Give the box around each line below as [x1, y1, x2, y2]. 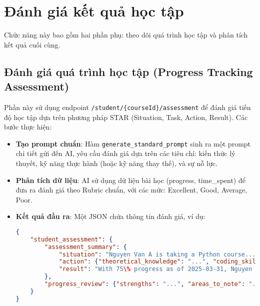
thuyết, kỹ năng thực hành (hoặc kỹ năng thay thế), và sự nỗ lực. [15, 158, 217, 168]
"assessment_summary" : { [44, 243, 127, 250]
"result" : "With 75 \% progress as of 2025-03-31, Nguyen [58, 265, 252, 273]
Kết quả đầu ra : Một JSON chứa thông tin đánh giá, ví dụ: [15, 211, 205, 221]
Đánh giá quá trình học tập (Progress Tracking [4, 63, 253, 79]
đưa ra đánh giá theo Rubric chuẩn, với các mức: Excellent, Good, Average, [15, 184, 247, 195]
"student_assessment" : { [30, 235, 113, 243]
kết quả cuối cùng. [4, 39, 60, 49]
